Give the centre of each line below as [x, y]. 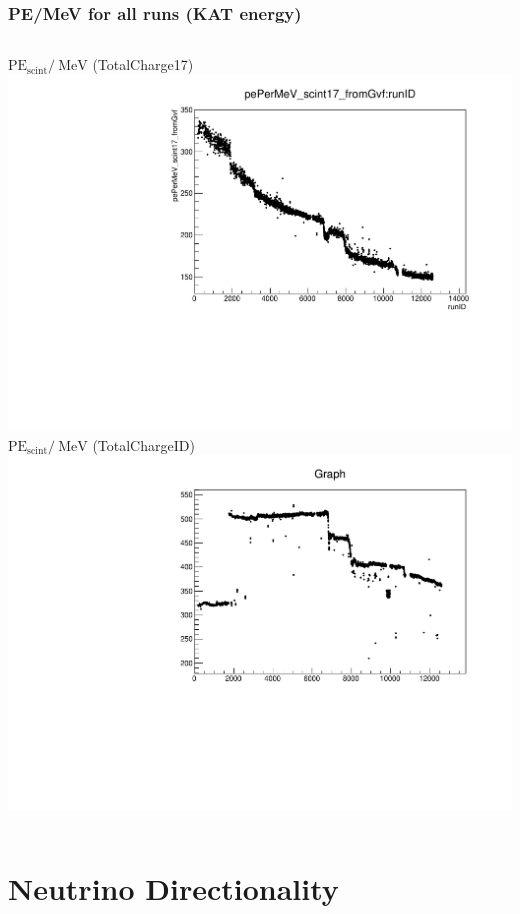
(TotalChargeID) [143, 444]
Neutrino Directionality [173, 888]
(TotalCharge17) [143, 64]
